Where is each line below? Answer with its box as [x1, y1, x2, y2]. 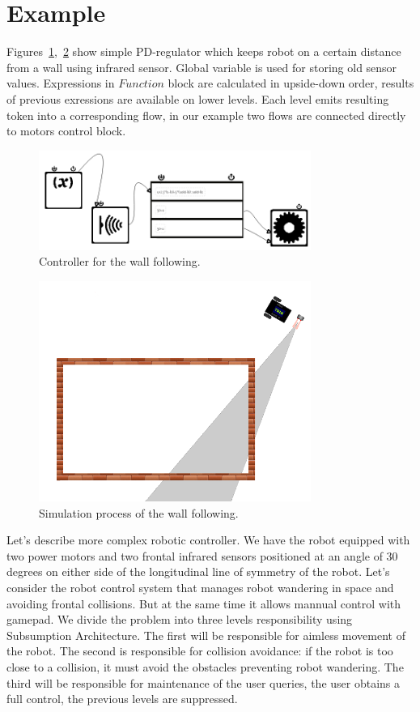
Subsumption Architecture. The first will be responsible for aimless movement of [6, 626, 405, 643]
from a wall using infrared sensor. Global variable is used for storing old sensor [6, 58, 397, 75]
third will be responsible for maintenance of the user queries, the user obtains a [6, 674, 401, 691]
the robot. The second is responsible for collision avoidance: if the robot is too [6, 642, 393, 659]
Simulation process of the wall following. [39, 504, 239, 521]
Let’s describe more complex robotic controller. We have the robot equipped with [6, 531, 410, 548]
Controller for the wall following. [39, 253, 201, 270]
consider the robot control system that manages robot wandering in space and [6, 578, 394, 595]
